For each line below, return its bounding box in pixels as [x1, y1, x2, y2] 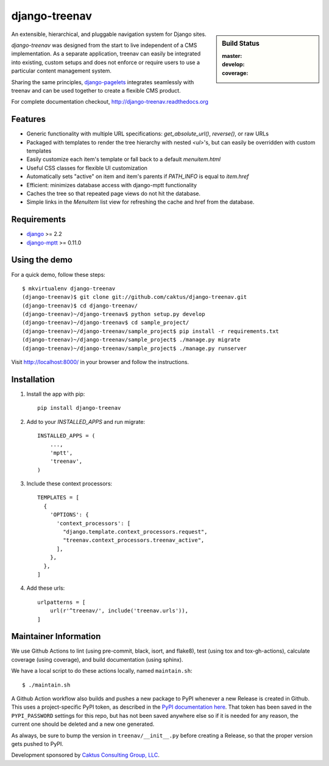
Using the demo [11, 255, 73, 265]
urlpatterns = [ [37, 598, 86, 606]
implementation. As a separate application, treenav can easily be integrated [11, 50, 201, 57]
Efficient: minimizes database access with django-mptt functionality [26, 181, 197, 188]
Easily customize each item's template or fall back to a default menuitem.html [26, 156, 221, 163]
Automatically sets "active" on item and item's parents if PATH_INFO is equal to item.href [26, 173, 249, 180]
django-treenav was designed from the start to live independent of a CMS [11, 41, 197, 49]
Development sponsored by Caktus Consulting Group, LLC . [11, 751, 160, 759]
